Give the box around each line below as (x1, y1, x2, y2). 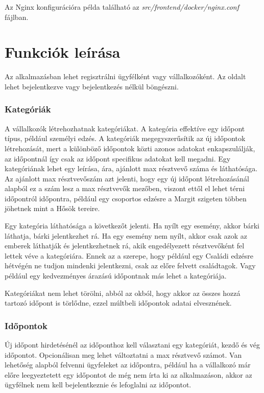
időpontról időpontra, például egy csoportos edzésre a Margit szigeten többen (5, 193, 247, 203)
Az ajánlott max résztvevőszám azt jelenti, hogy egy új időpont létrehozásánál (5, 173, 250, 183)
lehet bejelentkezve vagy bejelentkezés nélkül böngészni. (5, 81, 179, 91)
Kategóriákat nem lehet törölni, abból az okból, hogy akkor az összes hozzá (5, 287, 241, 298)
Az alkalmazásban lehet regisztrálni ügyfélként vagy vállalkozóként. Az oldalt (5, 71, 246, 82)
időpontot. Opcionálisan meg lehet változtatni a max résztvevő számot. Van (5, 349, 242, 360)
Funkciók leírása (5, 41, 121, 62)
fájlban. (5, 11, 29, 22)
